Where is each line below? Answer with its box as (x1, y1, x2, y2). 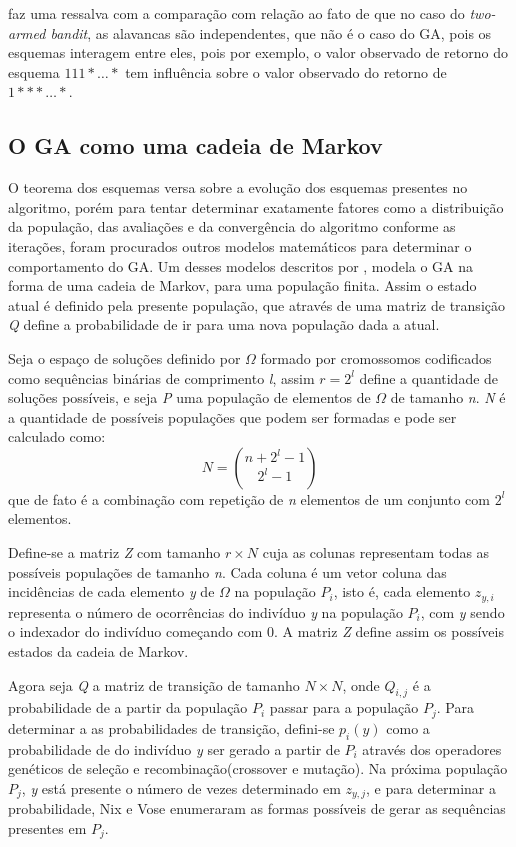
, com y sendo (420, 601, 505, 622)
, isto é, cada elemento (333, 581, 471, 602)
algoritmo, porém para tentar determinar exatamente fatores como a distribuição (8, 196, 504, 217)
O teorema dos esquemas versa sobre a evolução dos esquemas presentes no (8, 177, 468, 198)
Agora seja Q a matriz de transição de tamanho (8, 674, 300, 695)
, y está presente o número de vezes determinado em (21, 777, 341, 798)
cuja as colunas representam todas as (262, 542, 490, 563)
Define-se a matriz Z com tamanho (8, 542, 221, 563)
